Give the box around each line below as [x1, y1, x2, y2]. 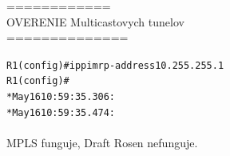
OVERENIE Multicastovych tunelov [6, 13, 184, 30]
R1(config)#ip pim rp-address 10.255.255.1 [6, 59, 224, 71]
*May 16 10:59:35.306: [6, 91, 116, 103]
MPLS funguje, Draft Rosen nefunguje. [6, 134, 198, 150]
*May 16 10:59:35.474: [6, 106, 116, 118]
